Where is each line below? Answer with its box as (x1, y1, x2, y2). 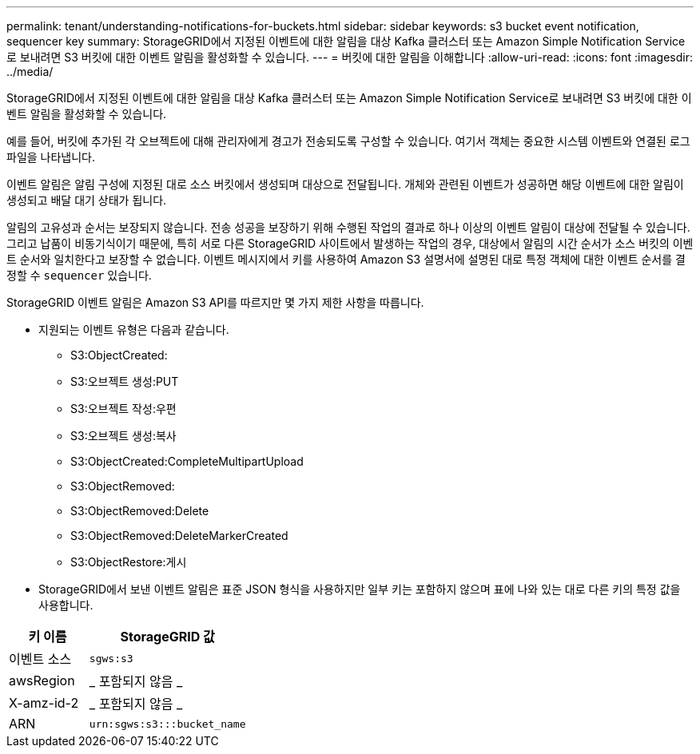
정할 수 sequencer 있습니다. (6, 268, 152, 282)
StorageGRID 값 (120, 629, 215, 645)
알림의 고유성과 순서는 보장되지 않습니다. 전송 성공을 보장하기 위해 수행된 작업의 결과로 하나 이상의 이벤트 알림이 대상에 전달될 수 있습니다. (6, 220, 690, 234)
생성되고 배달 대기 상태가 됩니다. (6, 193, 167, 207)
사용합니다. (38, 598, 93, 612)
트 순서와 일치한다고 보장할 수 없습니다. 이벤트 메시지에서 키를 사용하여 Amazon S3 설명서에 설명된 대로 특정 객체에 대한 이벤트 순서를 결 (6, 252, 686, 266)
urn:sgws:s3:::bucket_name (89, 717, 246, 730)
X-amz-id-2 (9, 695, 79, 711)
